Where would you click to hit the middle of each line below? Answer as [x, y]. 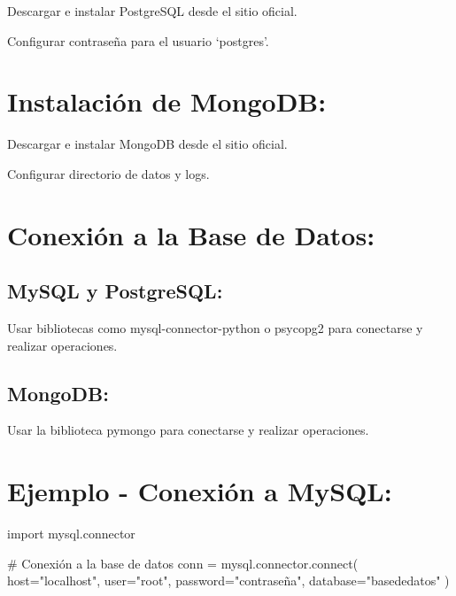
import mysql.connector [71, 534]
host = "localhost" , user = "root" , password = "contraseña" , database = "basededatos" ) [228, 581]
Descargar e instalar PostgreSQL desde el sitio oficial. [152, 11]
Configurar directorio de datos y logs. [108, 173]
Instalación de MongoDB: [167, 101]
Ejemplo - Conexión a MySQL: [200, 491]
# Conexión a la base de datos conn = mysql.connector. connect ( [183, 563]
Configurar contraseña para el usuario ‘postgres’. [138, 40]
